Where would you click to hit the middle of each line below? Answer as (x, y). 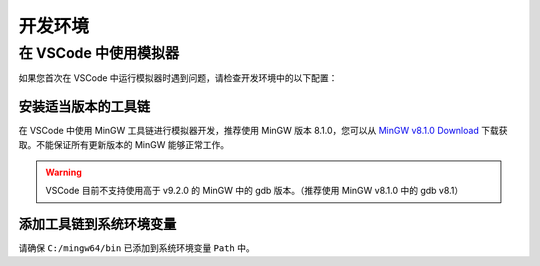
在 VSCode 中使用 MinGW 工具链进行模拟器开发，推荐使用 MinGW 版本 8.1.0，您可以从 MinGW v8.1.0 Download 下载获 (263, 131)
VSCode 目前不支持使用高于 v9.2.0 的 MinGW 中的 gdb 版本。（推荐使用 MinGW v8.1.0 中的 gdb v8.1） (254, 191)
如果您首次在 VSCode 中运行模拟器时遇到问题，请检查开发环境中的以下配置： (178, 78)
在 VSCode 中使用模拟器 (99, 53)
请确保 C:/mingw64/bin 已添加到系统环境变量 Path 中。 (136, 248)
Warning (63, 172)
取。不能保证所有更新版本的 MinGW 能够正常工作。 (124, 144)
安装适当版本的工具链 (84, 106)
